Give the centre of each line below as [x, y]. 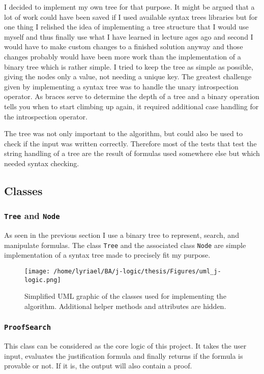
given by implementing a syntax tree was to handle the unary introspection [121, 86]
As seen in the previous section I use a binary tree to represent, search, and [122, 235]
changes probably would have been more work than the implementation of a [123, 56]
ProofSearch [28, 328]
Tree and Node [32, 216]
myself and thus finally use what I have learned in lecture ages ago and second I [129, 36]
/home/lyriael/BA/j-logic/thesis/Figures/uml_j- [137, 271]
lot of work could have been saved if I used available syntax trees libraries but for [131, 17]
